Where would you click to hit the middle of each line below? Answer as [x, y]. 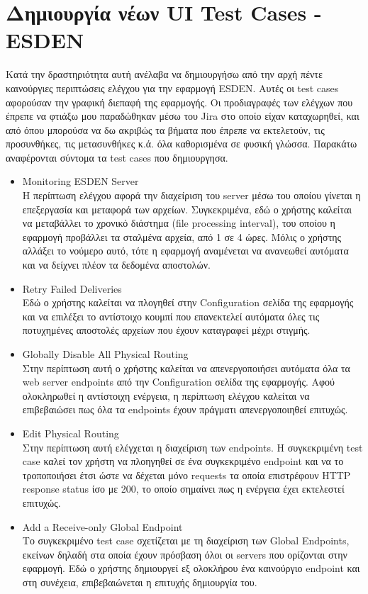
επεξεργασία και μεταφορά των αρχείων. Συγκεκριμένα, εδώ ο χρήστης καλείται [187, 209]
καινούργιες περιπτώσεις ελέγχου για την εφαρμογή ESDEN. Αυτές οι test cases [172, 88]
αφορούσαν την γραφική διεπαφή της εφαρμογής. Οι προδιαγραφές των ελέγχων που [179, 102]
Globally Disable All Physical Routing [105, 354]
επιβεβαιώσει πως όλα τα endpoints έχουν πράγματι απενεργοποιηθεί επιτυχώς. [185, 409]
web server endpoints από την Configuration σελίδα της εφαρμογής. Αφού [178, 382]
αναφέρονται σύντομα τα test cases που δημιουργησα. [117, 157]
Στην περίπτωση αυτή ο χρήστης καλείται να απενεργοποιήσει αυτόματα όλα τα [186, 368]
